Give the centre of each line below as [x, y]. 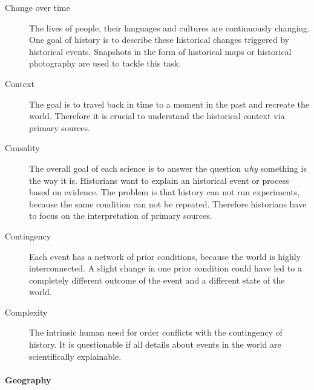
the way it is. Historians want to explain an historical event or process [159, 180]
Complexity [26, 312]
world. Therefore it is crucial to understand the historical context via [157, 116]
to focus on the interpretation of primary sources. [121, 216]
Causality [22, 148]
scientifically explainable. [75, 356]
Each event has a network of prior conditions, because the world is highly [165, 256]
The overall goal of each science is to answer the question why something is [168, 168]
